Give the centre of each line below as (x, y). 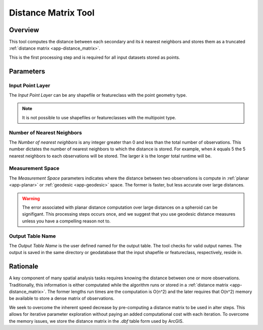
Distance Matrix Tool (52, 13)
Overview (24, 30)
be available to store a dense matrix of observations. (62, 298)
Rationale (24, 266)
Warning (31, 198)
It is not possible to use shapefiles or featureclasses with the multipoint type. (99, 117)
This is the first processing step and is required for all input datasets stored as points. (94, 57)
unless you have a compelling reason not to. (66, 221)
